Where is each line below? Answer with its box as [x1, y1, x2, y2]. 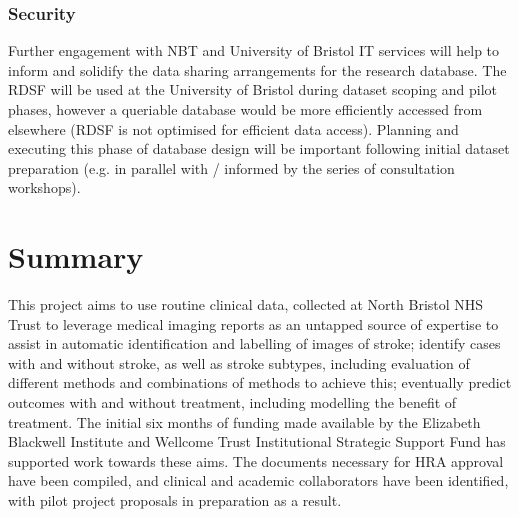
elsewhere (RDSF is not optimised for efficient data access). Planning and [8, 118, 459, 139]
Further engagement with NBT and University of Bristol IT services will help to [8, 40, 500, 61]
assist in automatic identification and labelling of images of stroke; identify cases [8, 333, 501, 354]
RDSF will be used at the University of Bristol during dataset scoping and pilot [8, 79, 497, 100]
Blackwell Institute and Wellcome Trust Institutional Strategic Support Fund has [8, 431, 506, 452]
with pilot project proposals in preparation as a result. [8, 490, 342, 511]
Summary [8, 236, 144, 277]
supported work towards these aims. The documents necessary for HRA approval [8, 450, 504, 471]
